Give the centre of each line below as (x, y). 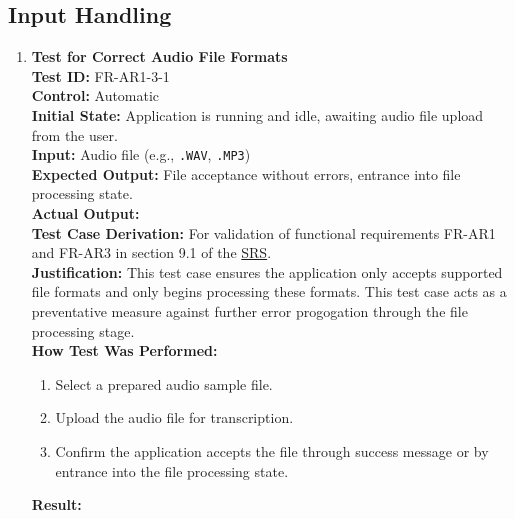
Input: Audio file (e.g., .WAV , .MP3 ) (141, 154)
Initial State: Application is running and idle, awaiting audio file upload (257, 114)
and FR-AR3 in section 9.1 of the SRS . (151, 252)
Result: (56, 504)
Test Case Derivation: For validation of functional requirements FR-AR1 (263, 232)
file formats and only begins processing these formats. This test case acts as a (269, 291)
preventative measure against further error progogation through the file (249, 310)
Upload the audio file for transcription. (174, 417)
